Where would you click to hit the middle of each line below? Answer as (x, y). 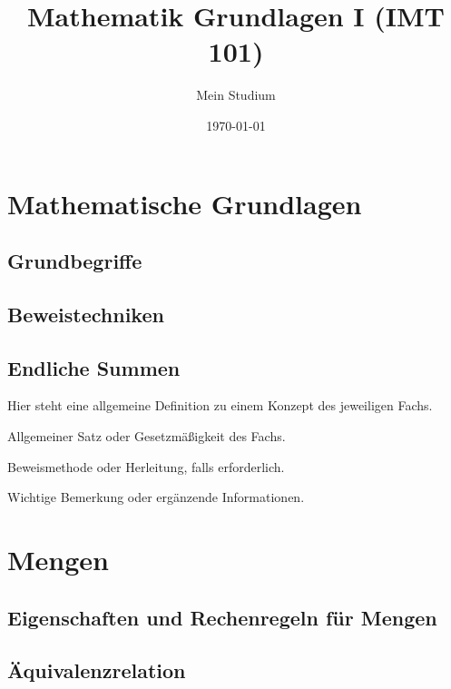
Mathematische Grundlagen (185, 203)
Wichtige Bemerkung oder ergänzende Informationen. (156, 497)
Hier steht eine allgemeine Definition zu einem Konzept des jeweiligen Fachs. (220, 405)
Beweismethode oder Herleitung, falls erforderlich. (146, 466)
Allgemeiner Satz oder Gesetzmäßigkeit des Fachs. (147, 436)
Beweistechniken (86, 314)
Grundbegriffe (75, 261)
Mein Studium (236, 95)
